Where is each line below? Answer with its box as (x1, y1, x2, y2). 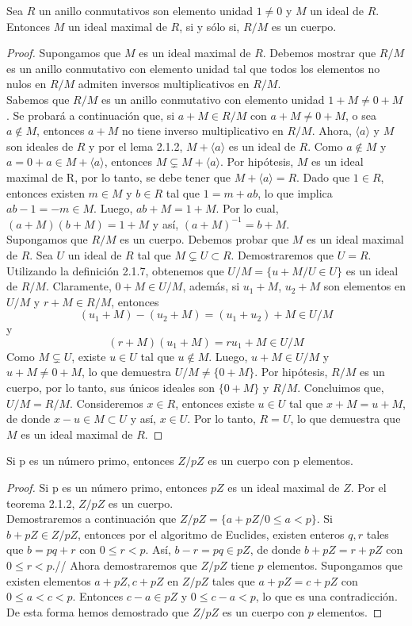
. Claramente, (45, 278, 112, 294)
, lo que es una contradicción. (255, 588, 398, 605)
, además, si (182, 278, 240, 294)
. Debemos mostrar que (262, 44, 376, 61)
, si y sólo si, (179, 17, 240, 34)
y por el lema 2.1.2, (89, 137, 183, 154)
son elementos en (323, 278, 406, 294)
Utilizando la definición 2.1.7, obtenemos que (6, 262, 224, 278)
